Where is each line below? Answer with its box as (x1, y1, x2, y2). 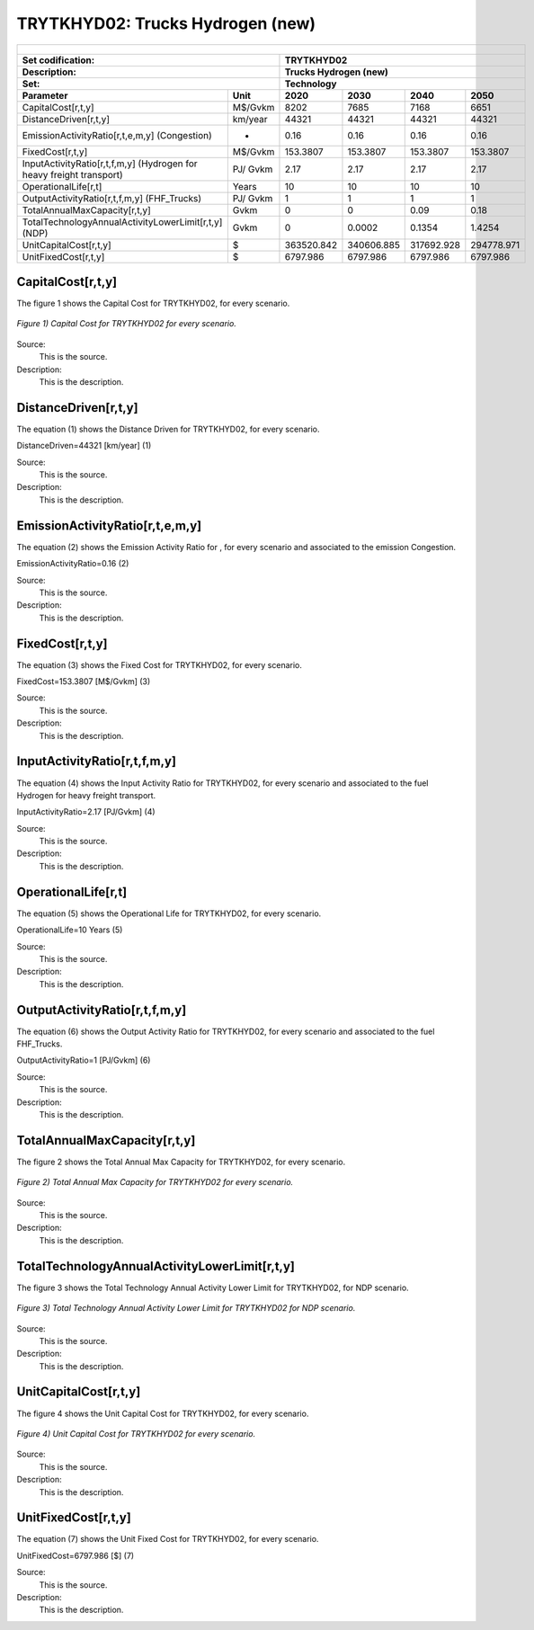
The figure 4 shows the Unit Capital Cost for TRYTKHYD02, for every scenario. (16, 1408, 309, 1419)
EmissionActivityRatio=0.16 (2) (16, 558, 129, 569)
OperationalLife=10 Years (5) (16, 924, 123, 935)
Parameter (22, 89, 68, 102)
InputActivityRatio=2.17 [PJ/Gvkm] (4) (16, 806, 156, 817)
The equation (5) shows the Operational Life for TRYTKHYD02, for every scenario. (16, 908, 322, 919)
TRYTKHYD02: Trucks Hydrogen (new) (16, 13, 316, 33)
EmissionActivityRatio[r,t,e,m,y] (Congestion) (22, 129, 213, 141)
